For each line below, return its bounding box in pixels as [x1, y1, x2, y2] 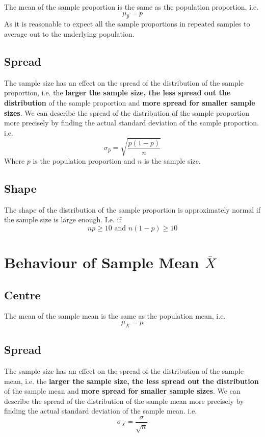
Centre [4, 287, 41, 302]
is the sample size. [144, 155, 201, 166]
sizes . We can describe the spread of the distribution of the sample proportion [4, 107, 250, 118]
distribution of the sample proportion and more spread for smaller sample [4, 97, 255, 108]
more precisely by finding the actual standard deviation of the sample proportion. [4, 117, 259, 128]
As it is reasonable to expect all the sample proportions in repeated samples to [4, 18, 250, 29]
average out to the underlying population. [4, 28, 135, 39]
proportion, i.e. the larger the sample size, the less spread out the [4, 87, 231, 98]
